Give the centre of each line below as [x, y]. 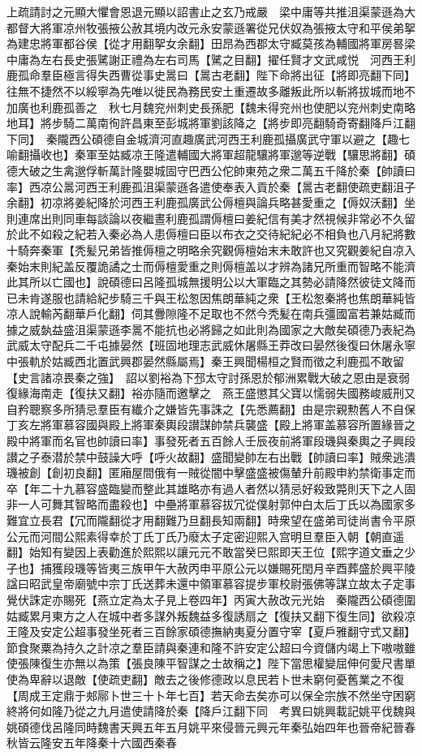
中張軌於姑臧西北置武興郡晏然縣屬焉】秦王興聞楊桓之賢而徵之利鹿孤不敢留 [205, 361]
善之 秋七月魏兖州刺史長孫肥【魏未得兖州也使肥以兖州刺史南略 [245, 107]
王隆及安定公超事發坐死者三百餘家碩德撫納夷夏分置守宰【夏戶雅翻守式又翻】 [211, 631]
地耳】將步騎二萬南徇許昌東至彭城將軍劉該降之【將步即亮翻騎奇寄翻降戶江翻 [211, 123]
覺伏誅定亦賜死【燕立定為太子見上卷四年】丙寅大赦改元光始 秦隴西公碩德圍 [211, 599]
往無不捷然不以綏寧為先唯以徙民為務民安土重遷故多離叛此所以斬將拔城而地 [205, 90]
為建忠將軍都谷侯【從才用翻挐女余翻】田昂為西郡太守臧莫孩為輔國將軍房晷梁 [211, 43]
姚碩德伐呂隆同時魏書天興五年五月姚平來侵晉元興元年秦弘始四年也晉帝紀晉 [205, 726]
